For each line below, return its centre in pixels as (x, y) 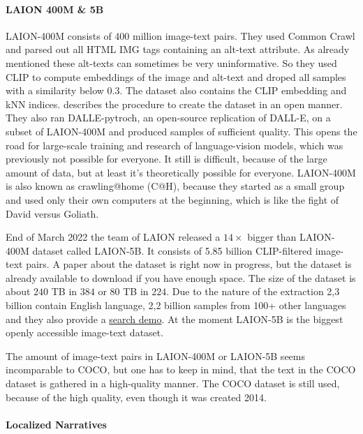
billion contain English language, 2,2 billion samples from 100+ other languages (176, 305)
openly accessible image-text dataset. (85, 332)
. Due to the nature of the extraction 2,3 (253, 291)
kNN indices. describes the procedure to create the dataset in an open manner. (174, 104)
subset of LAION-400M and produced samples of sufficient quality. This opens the (181, 131)
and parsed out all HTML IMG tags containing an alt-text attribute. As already (178, 49)
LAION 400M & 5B (55, 9)
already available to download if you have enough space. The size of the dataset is (181, 277)
